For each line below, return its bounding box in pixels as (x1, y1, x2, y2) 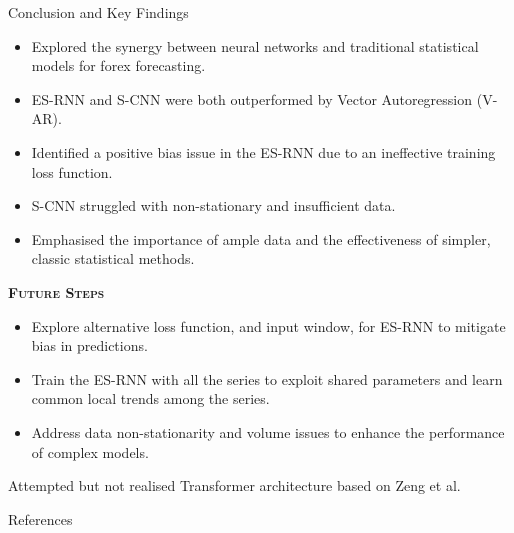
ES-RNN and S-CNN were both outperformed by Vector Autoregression (31, 88, 473, 109)
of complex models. (31, 441, 149, 462)
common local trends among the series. (31, 388, 270, 409)
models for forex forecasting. (31, 55, 206, 76)
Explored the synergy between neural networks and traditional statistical (31, 35, 479, 56)
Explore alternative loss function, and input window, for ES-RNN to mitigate (31, 315, 506, 336)
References (8, 508, 73, 529)
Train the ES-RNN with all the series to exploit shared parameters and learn (31, 368, 503, 389)
